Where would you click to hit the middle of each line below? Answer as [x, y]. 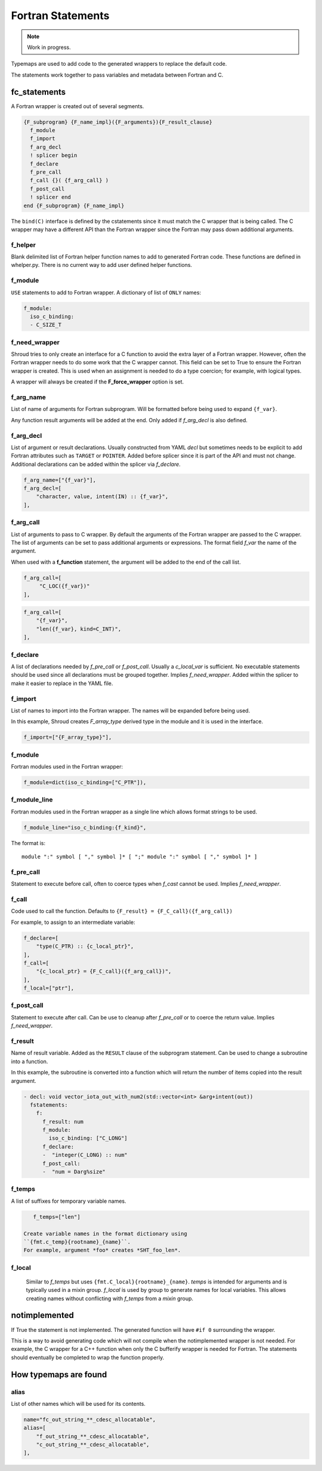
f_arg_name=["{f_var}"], [60, 480]
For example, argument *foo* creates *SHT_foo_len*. [102, 1250]
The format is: [28, 843]
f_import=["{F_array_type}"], [68, 737]
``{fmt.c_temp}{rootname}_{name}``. [77, 1242]
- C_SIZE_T [46, 325]
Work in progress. [49, 47]
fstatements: [49, 1105]
